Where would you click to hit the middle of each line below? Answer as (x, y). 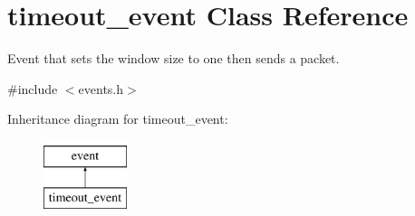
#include (33, 88)
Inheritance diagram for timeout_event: (118, 119)
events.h (101, 88)
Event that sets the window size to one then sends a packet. (174, 58)
